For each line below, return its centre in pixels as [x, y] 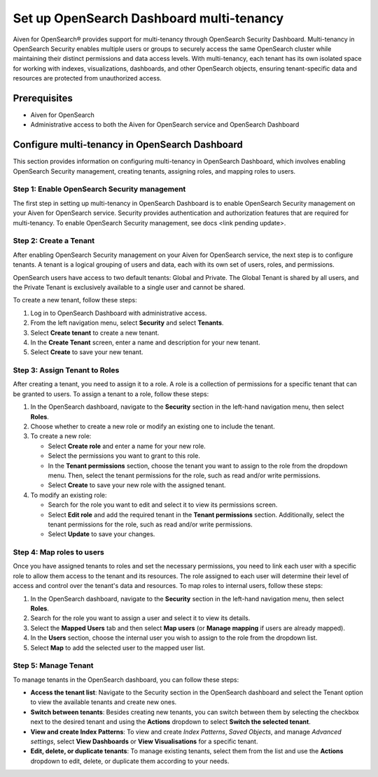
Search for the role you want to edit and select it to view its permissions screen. [163, 505]
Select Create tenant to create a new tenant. [95, 332]
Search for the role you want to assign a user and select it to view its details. [140, 618]
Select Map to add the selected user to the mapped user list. [118, 647]
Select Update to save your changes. [101, 534]
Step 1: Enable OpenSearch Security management [99, 189]
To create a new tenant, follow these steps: [75, 300]
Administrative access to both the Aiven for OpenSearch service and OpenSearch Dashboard [165, 125]
